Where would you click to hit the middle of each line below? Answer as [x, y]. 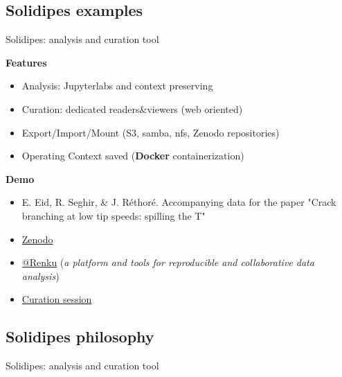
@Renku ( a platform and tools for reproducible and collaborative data [168, 262]
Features [26, 62]
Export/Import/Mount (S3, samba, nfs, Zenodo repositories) [151, 132]
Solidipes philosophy [80, 336]
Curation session [57, 299]
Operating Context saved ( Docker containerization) [133, 156]
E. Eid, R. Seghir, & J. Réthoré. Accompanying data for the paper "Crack [179, 202]
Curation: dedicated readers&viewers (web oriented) [132, 108]
